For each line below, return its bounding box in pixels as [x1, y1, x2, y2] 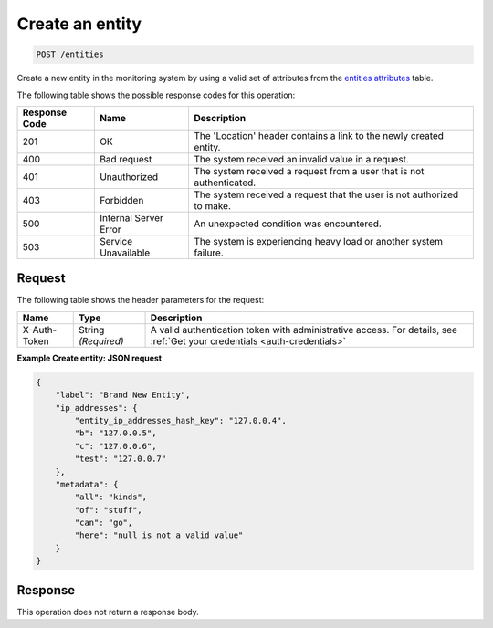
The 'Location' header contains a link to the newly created [193, 129, 445, 141]
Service [99, 235, 133, 247]
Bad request [99, 152, 152, 165]
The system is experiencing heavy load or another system [193, 235, 443, 247]
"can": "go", [74, 518, 133, 529]
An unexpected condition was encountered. [193, 217, 383, 230]
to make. [193, 199, 232, 212]
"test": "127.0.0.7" [74, 454, 167, 465]
